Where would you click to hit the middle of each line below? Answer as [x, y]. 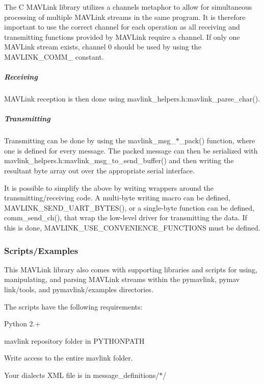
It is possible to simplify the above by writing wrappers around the [109, 187]
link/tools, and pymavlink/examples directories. [79, 289]
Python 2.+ [22, 324]
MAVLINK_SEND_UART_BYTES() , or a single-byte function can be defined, [129, 207]
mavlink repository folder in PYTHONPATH [74, 340]
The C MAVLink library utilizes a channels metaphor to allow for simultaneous [128, 7]
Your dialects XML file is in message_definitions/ [82, 375]
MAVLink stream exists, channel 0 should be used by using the [103, 47]
